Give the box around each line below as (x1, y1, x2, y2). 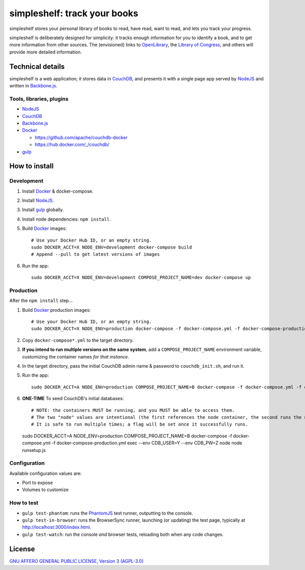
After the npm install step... (9, 297, 73, 304)
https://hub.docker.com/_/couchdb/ (35, 141, 109, 147)
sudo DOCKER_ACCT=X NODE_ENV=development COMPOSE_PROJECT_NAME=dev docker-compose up (31, 275, 251, 281)
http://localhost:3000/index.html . (22, 524, 91, 530)
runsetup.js (22, 447, 46, 453)
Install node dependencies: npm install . (22, 216, 111, 222)
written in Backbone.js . (9, 83, 58, 89)
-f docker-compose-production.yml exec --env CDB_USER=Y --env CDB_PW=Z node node (51, 440, 242, 446)
